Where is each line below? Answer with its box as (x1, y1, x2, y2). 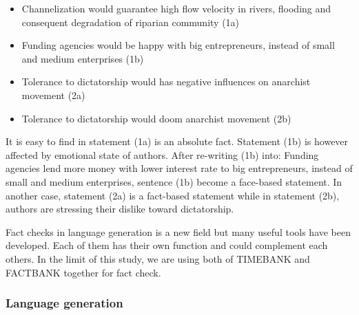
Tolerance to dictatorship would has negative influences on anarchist (21, 74, 311, 89)
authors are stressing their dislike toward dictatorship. (6, 202, 234, 216)
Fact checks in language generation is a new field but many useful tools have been (6, 224, 351, 239)
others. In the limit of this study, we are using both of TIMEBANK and (6, 251, 310, 265)
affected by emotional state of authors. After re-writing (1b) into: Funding (6, 147, 319, 162)
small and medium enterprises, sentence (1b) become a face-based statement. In (6, 174, 342, 188)
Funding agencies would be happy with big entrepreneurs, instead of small (21, 38, 335, 52)
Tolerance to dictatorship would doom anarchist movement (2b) (21, 111, 291, 125)
